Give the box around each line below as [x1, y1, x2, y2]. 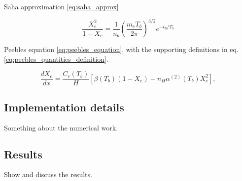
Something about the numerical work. [4, 122, 118, 132]
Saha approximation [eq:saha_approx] [4, 1, 119, 11]
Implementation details [4, 99, 124, 114]
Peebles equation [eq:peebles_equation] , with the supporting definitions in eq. [4, 44, 239, 54]
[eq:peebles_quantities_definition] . [4, 53, 108, 64]
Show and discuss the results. [4, 169, 92, 180]
